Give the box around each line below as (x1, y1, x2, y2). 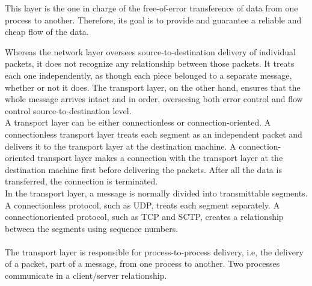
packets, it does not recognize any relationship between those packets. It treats (5, 57, 295, 70)
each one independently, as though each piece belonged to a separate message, (5, 68, 292, 81)
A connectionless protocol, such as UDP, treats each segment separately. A (5, 198, 280, 211)
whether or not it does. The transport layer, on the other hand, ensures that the (5, 81, 301, 93)
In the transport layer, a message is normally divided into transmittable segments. (5, 186, 308, 199)
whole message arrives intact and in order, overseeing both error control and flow (5, 93, 303, 105)
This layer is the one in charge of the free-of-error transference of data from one (5, 2, 298, 14)
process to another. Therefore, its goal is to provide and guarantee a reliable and (5, 13, 302, 26)
